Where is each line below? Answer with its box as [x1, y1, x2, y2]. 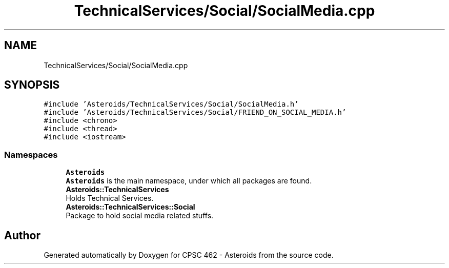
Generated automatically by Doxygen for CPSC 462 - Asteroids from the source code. [44, 251, 334, 260]
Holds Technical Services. [66, 194, 154, 203]
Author [4, 229, 40, 242]
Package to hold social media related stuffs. [66, 211, 214, 220]
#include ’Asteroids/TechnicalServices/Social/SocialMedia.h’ [44, 100, 299, 109]
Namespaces [4, 149, 58, 160]
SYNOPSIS [4, 78, 60, 92]
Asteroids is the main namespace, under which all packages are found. [66, 176, 312, 185]
